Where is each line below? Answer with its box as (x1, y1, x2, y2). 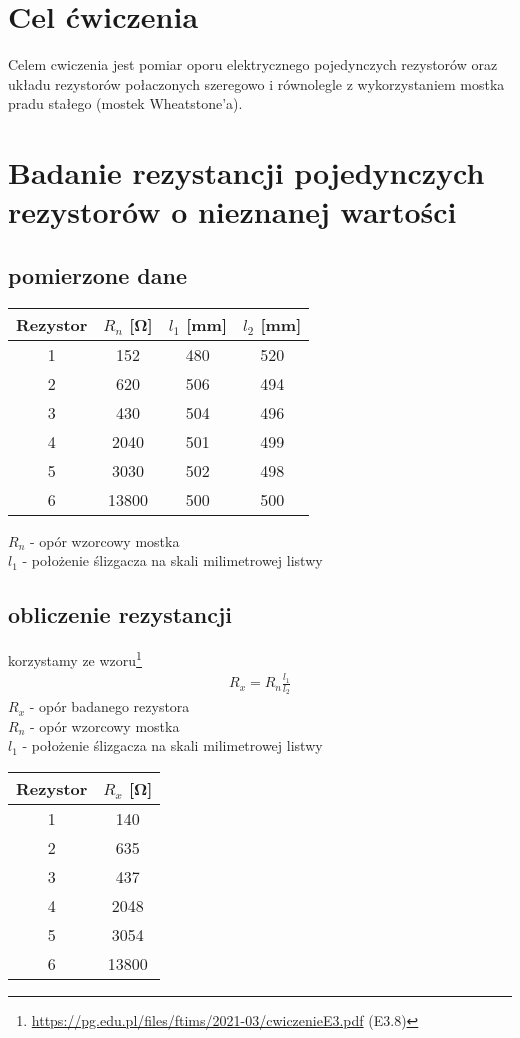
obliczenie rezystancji (8, 599, 233, 630)
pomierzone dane (8, 259, 187, 290)
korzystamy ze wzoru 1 (8, 647, 142, 670)
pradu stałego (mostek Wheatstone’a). (8, 93, 243, 114)
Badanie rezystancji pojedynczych (8, 152, 485, 193)
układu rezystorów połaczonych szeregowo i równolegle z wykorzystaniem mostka (8, 73, 505, 94)
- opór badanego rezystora (29, 696, 190, 717)
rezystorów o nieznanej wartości (8, 191, 457, 232)
